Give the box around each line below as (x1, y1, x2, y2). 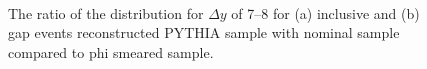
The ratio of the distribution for (8, 2, 204, 23)
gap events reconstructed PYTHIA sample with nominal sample (8, 22, 400, 43)
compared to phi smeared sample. (8, 41, 214, 62)
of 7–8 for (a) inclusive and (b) (231, 2, 420, 23)
